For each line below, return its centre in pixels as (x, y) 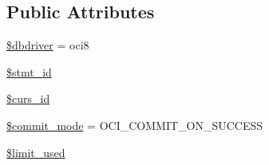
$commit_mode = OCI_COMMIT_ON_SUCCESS (135, 125)
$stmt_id (29, 71)
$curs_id (28, 98)
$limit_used (36, 152)
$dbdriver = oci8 (48, 45)
